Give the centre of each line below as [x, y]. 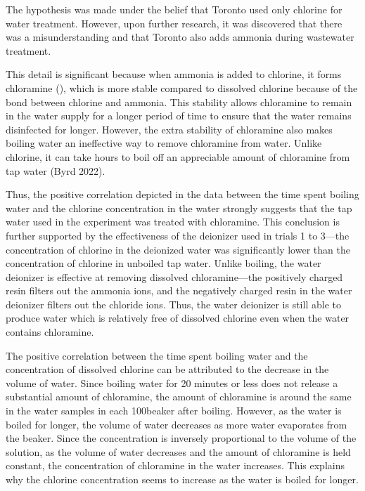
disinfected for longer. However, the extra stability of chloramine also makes [169, 129]
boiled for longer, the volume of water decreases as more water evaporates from [177, 424]
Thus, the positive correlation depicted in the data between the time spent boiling [182, 194]
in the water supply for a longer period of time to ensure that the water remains [179, 116]
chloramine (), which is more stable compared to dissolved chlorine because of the [182, 87]
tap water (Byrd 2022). [56, 170]
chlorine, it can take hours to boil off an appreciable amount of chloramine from [178, 156]
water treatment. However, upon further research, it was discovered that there [174, 23]
